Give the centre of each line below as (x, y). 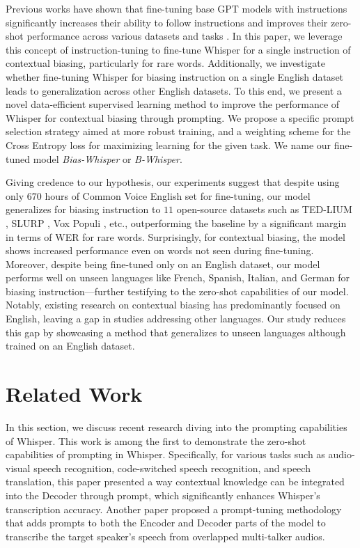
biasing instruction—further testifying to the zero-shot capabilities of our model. (177, 291)
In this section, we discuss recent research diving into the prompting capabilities (177, 426)
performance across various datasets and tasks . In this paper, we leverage (185, 36)
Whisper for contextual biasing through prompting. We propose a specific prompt (180, 117)
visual (18, 468)
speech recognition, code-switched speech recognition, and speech (172, 468)
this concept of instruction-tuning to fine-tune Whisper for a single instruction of (178, 49)
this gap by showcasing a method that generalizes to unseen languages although (176, 332)
